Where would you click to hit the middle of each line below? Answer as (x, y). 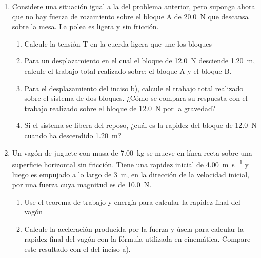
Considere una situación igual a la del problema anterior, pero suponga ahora (134, 6)
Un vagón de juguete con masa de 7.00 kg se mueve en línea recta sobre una (132, 152)
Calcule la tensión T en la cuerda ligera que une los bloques (118, 43)
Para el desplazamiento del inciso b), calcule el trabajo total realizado (134, 88)
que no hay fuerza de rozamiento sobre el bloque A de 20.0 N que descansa (130, 16)
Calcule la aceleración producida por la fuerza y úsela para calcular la (134, 229)
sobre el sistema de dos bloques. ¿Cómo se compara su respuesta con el (136, 98)
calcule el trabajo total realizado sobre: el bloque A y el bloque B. (128, 70)
